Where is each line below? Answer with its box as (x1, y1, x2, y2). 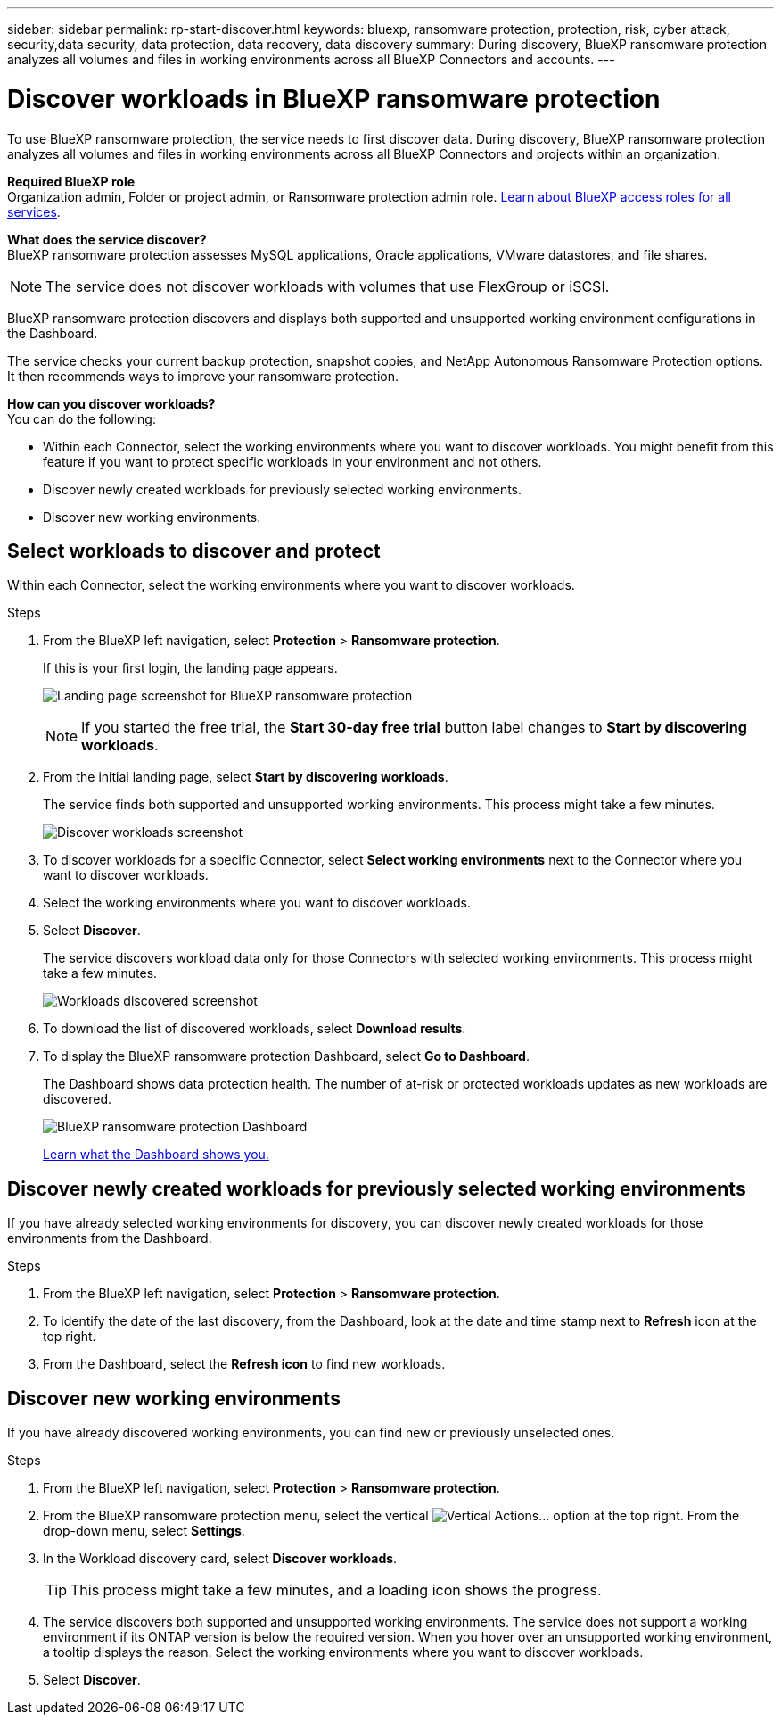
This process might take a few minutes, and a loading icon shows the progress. (70, 1581, 602, 1600)
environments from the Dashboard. (7, 1230, 212, 1246)
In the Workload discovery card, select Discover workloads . (43, 1551, 398, 1567)
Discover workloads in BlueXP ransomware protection (7, 83, 661, 114)
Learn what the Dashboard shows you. (43, 1147, 269, 1163)
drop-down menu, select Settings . (43, 1523, 245, 1539)
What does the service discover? (7, 231, 207, 247)
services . (7, 203, 61, 219)
